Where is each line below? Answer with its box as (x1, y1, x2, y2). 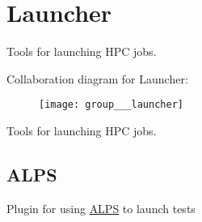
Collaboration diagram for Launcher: (6, 70, 188, 87)
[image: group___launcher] (39, 99, 183, 111)
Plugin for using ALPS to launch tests (6, 199, 196, 216)
